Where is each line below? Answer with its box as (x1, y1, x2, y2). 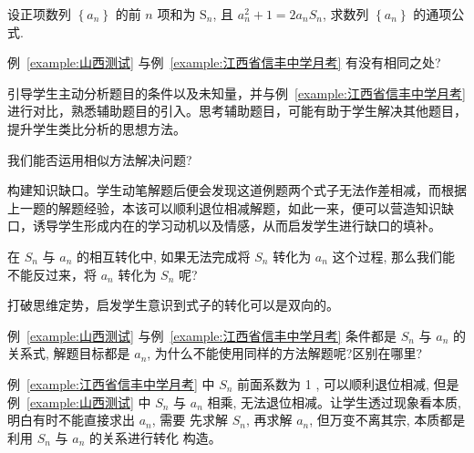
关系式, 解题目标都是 (7, 344, 130, 363)
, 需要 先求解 (151, 410, 228, 429)
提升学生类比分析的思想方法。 (7, 118, 186, 138)
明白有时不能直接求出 (7, 410, 135, 429)
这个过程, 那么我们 (332, 246, 443, 265)
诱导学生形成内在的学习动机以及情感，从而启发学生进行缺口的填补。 (32, 216, 441, 235)
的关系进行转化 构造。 (89, 427, 222, 447)
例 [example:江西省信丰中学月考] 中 (7, 374, 215, 393)
